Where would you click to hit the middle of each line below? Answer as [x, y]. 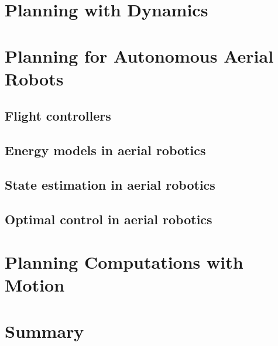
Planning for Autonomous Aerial [139, 55]
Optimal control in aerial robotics [109, 219]
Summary [44, 330]
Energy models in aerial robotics [105, 150]
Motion [35, 285]
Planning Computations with [124, 262]
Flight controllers [58, 116]
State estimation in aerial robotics [110, 184]
